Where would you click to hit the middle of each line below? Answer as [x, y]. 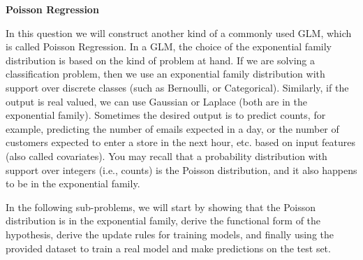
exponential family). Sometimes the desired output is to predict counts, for [166, 115]
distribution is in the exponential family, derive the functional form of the [163, 221]
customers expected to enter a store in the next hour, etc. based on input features [181, 142]
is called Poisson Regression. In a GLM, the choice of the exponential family [169, 46]
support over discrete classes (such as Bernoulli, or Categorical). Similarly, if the [177, 87]
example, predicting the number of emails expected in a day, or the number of [172, 128]
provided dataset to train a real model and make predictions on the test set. [168, 248]
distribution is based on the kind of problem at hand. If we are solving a [161, 60]
